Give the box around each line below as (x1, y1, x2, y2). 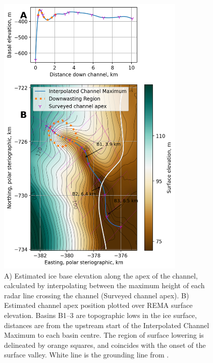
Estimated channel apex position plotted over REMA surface (4, 300, 193, 310)
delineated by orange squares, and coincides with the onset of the (4, 339, 206, 350)
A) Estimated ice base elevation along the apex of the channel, (4, 270, 198, 281)
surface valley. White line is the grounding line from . (4, 349, 169, 360)
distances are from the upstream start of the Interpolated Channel (4, 320, 209, 330)
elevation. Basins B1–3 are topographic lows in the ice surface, (4, 310, 197, 321)
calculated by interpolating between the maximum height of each (4, 280, 205, 291)
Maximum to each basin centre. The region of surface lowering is (4, 330, 204, 340)
